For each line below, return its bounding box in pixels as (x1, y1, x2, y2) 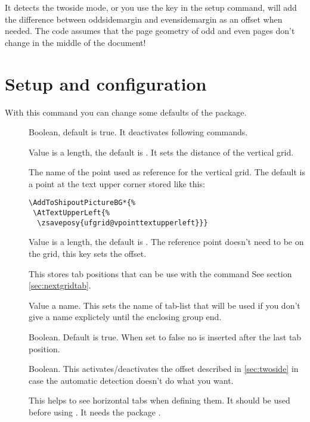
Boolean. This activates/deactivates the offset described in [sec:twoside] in (29, 362, 299, 375)
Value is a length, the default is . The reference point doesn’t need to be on (29, 235, 304, 248)
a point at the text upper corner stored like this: (29, 177, 205, 190)
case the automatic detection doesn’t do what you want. (29, 374, 234, 386)
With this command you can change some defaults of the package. (5, 105, 247, 118)
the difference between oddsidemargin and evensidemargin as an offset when (5, 13, 283, 25)
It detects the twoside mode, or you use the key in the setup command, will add (5, 1, 297, 13)
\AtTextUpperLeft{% (33, 209, 110, 218)
